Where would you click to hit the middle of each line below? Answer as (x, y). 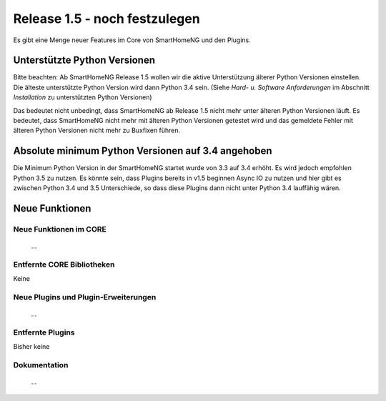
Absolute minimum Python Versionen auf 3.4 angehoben (143, 151)
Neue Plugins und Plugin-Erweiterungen (85, 297)
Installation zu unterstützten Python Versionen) (83, 97)
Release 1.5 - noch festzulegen (107, 19)
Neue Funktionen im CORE (60, 229)
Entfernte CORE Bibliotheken (64, 264)
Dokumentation (41, 365)
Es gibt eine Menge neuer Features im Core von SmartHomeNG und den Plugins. (132, 40)
